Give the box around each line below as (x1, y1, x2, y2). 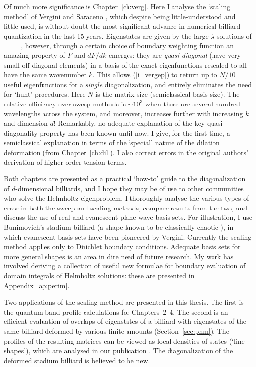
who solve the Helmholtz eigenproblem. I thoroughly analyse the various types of (4, 193, 249, 203)
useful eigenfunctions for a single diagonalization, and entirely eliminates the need (4, 79, 252, 89)
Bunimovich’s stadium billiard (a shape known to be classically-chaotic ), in (4, 222, 234, 232)
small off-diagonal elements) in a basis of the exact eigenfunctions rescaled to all (4, 59, 247, 70)
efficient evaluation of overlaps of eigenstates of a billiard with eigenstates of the (4, 316, 247, 326)
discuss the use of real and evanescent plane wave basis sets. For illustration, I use (4, 212, 252, 222)
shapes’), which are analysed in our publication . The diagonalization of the (4, 345, 233, 356)
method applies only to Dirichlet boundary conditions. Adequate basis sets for (4, 241, 241, 252)
